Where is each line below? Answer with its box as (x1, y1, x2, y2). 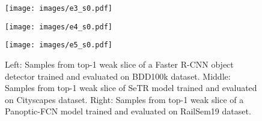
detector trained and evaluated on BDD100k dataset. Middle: (5, 69, 231, 82)
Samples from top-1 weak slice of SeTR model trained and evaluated (5, 81, 257, 94)
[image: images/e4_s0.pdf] (5, 22, 112, 31)
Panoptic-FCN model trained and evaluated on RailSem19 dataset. (5, 105, 251, 117)
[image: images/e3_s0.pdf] (5, 4, 112, 13)
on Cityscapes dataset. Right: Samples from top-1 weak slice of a (5, 93, 244, 105)
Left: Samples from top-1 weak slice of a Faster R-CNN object (5, 58, 234, 70)
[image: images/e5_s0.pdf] (5, 41, 112, 50)
